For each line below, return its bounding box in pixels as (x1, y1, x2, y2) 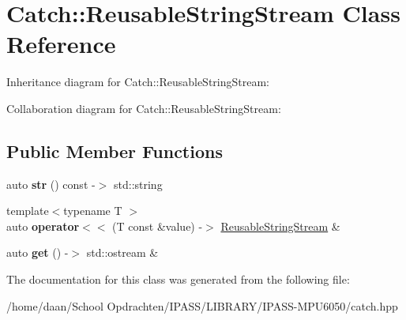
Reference (6, 28, 116, 60)
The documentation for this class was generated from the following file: (6, 271, 350, 288)
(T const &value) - (112, 217, 203, 234)
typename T (63, 202, 122, 219)
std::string (113, 175, 163, 192)
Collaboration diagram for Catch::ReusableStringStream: (6, 100, 281, 116)
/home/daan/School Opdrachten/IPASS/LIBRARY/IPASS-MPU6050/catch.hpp (6, 297, 398, 314)
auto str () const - (6, 175, 96, 192)
